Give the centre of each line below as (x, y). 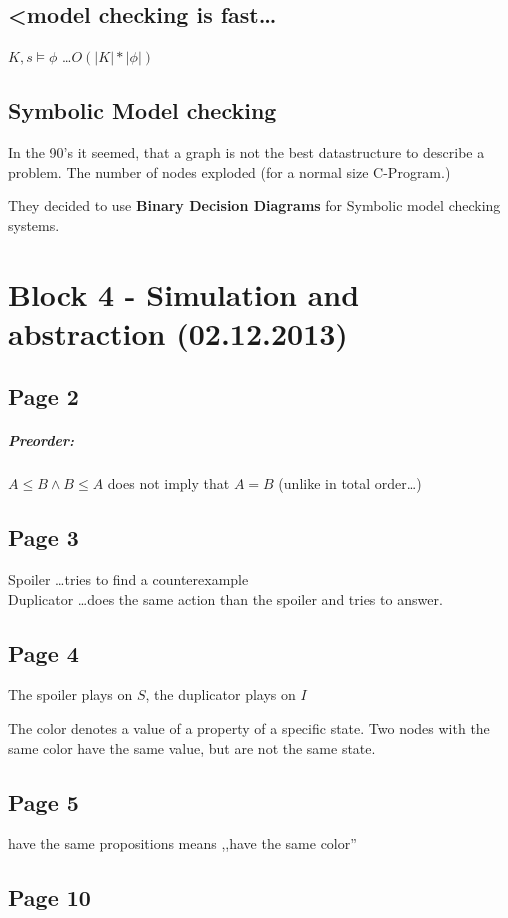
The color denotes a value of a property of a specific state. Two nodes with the (249, 728)
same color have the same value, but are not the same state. (192, 747)
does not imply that (168, 483)
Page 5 (43, 801)
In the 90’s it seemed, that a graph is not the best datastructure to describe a (246, 152)
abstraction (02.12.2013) (178, 332)
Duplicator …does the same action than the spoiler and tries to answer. (225, 598)
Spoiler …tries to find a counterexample (128, 579)
